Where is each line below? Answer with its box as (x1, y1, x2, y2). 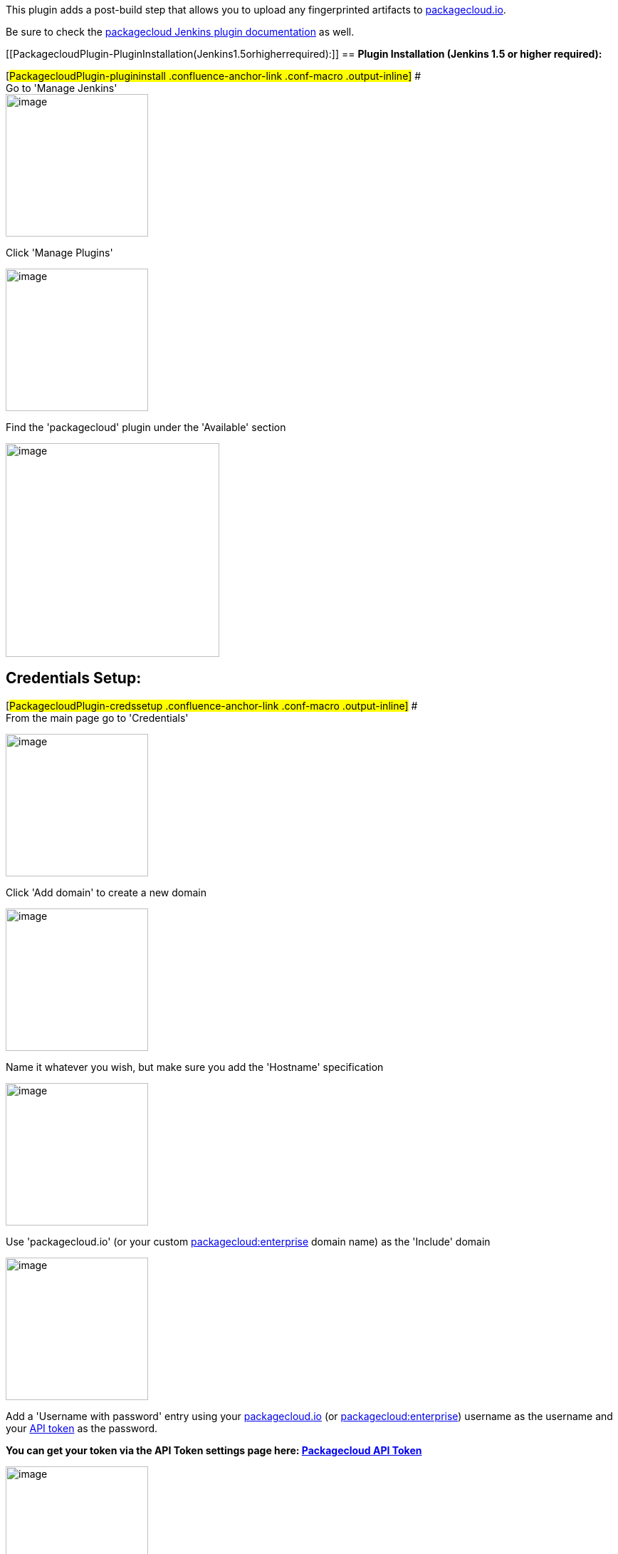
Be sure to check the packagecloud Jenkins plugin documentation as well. (6, 26, 355, 38)
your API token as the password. (6, 1421, 158, 1434)
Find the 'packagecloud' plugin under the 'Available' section (6, 421, 286, 433)
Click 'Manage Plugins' (6, 247, 113, 259)
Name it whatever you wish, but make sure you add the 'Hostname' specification (6, 1060, 384, 1073)
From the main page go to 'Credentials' (6, 711, 189, 724)
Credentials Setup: (6, 669, 142, 688)
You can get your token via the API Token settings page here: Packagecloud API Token (6, 1444, 422, 1456)
